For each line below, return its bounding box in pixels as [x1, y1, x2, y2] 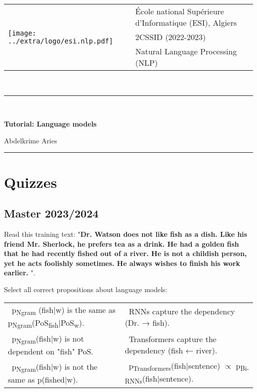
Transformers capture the [128, 333, 216, 345]
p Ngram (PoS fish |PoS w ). [8, 316, 85, 330]
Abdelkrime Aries [4, 135, 57, 145]
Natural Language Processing [135, 45, 237, 57]
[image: [8, 29, 37, 37]
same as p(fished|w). [8, 373, 78, 385]
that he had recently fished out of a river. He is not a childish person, [4, 248, 247, 259]
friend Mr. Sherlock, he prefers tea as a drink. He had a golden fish [4, 238, 239, 249]
